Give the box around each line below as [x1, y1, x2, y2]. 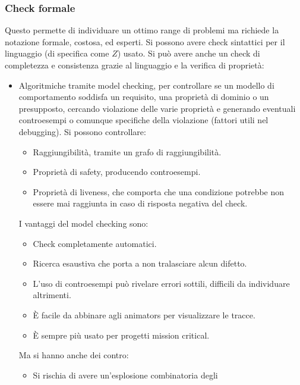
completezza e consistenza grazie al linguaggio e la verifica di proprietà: [5, 59, 264, 71]
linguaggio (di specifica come [5, 47, 109, 60]
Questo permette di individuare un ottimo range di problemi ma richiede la [5, 24, 279, 36]
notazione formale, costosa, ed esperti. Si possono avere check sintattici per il [5, 35, 285, 48]
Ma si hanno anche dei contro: [18, 349, 129, 361]
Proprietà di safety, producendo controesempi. [33, 165, 201, 178]
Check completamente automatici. [33, 237, 157, 249]
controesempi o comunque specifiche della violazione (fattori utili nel [18, 114, 269, 126]
